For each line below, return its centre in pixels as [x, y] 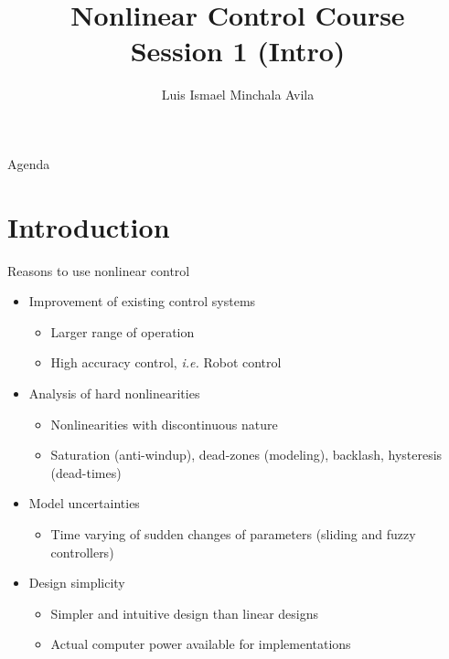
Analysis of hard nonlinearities [114, 393]
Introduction [89, 226]
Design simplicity [77, 583]
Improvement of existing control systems [142, 301]
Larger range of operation [123, 331]
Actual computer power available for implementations [201, 644]
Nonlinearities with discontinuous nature [164, 424]
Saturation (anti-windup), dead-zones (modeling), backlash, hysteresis [246, 455]
